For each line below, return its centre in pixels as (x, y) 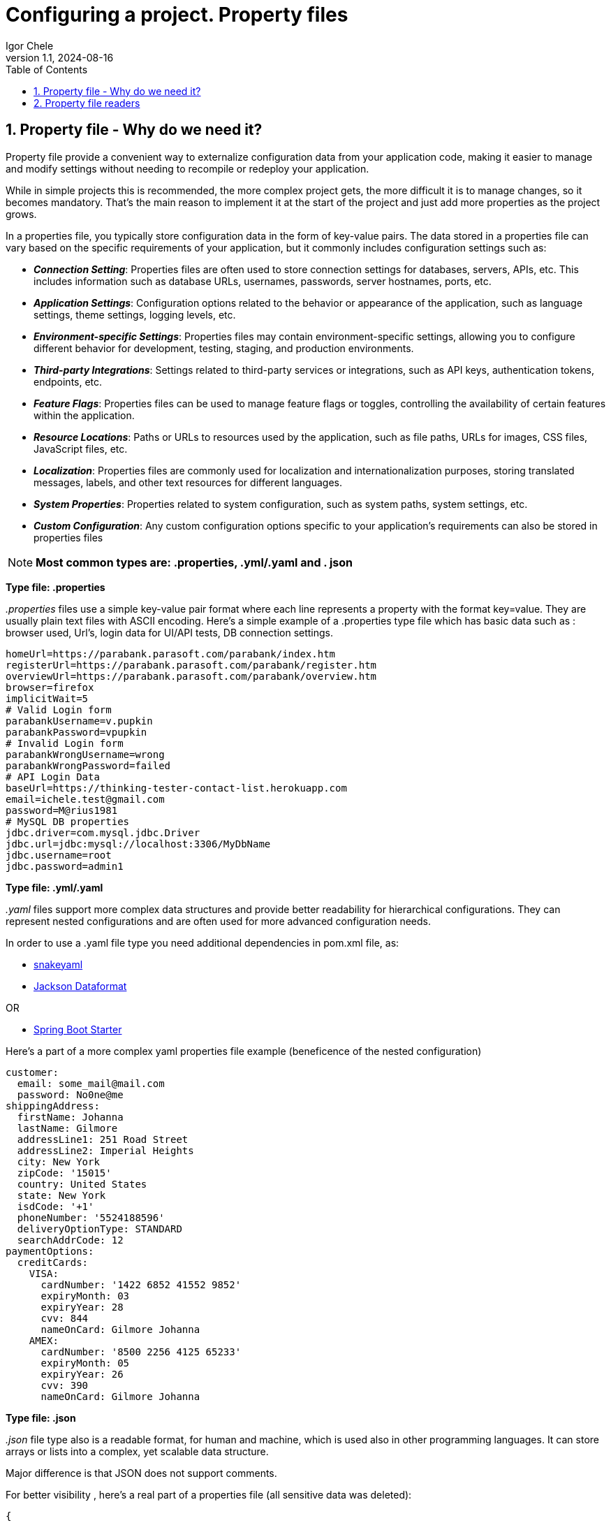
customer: (32, 1072)
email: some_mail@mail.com (91, 1083)
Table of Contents (47, 69)
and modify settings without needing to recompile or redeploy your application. (187, 168)
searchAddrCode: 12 (70, 1240)
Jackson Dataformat (80, 986)
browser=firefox (50, 687)
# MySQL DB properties (68, 821)
